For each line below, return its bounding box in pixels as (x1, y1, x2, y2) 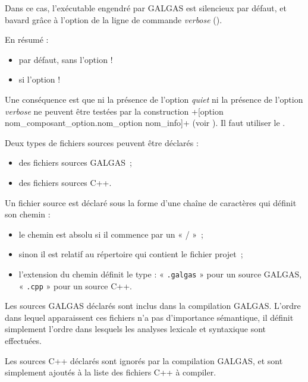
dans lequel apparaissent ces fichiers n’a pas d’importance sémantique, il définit (5, 311, 294, 323)
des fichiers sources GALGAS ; (18, 156, 132, 169)
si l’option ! (18, 73, 61, 86)
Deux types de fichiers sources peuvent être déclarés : (5, 136, 199, 149)
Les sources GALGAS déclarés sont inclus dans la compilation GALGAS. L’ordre (5, 299, 301, 312)
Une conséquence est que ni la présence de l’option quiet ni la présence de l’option (5, 93, 303, 105)
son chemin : (5, 208, 51, 220)
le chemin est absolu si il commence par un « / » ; (18, 228, 203, 240)
